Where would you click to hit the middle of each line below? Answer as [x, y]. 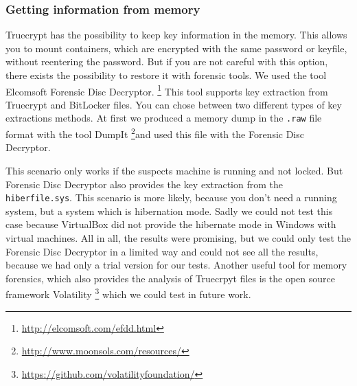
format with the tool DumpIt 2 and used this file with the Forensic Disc [155, 133]
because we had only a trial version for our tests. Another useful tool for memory [176, 265]
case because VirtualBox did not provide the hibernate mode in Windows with [171, 224]
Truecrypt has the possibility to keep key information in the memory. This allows [176, 35]
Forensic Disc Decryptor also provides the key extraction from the [144, 184]
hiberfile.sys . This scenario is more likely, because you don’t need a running [171, 197]
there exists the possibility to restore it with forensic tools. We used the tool [166, 75]
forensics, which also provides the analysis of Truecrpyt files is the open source [170, 278]
